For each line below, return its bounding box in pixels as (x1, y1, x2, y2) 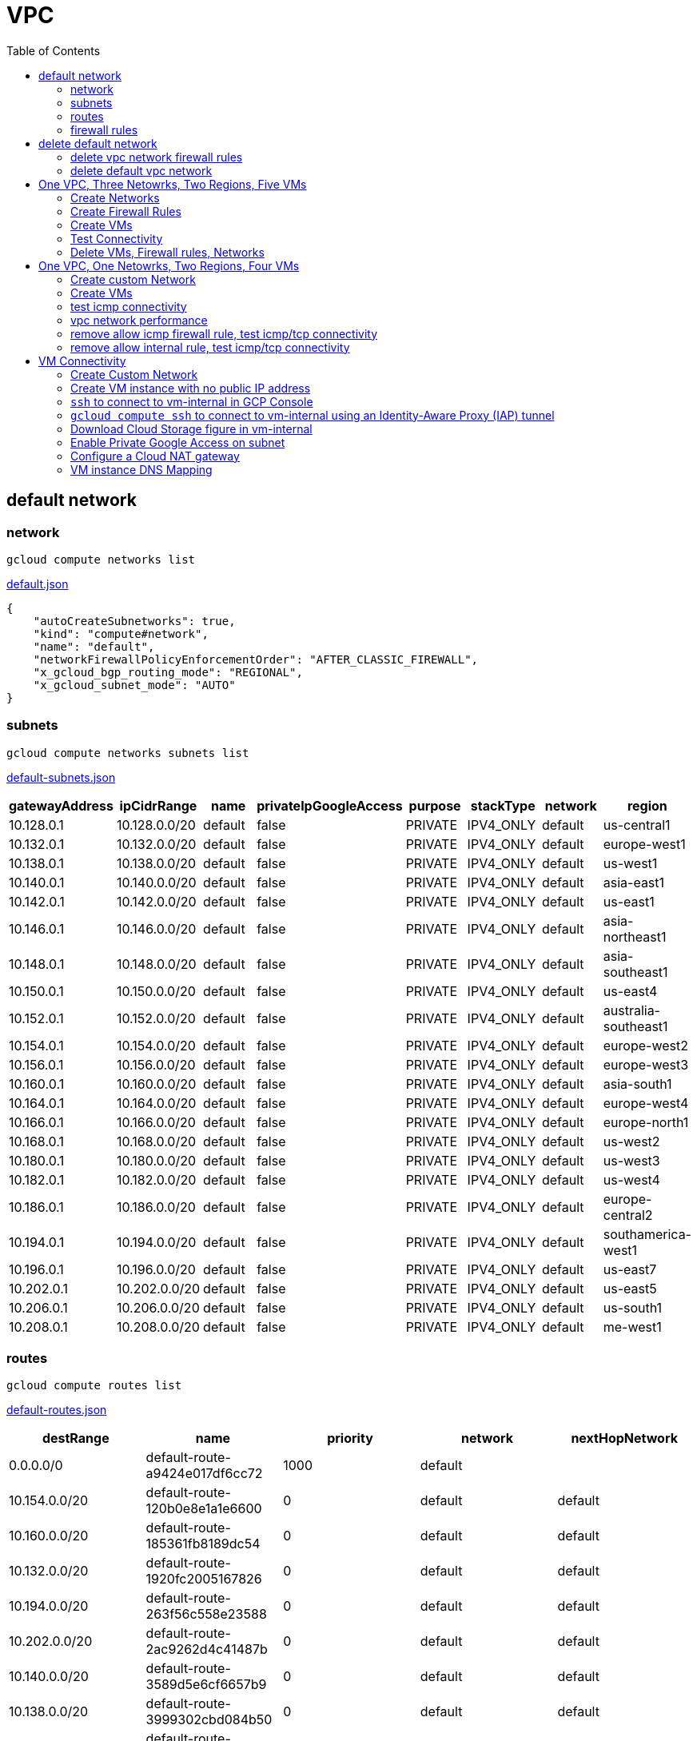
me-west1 (603, 1318, 662, 1335)
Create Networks (70, 190, 160, 205)
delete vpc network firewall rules (70, 149, 243, 164)
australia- (603, 1002, 660, 1018)
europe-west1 (603, 835, 686, 852)
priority (327, 1430, 373, 1447)
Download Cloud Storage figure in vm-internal (70, 421, 313, 436)
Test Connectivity (70, 231, 163, 245)
